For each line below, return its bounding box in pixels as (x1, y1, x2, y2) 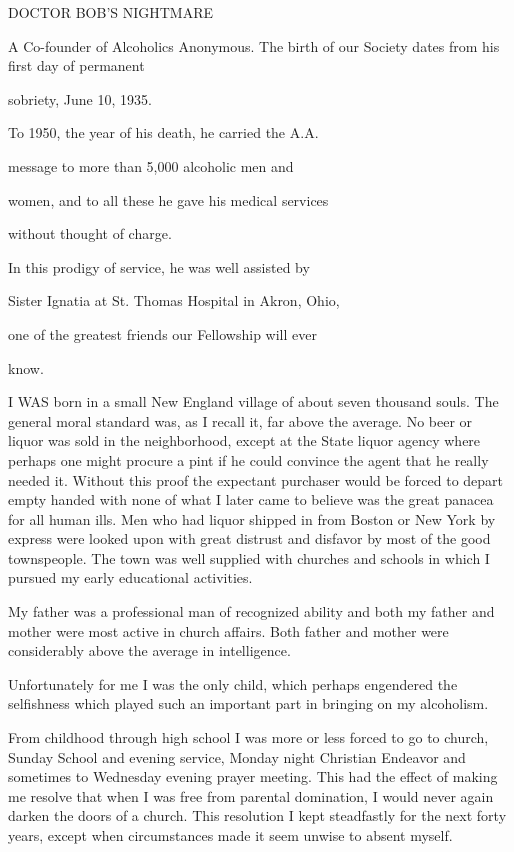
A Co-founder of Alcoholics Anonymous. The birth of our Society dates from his (8, 35, 500, 56)
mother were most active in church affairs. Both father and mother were (8, 620, 449, 641)
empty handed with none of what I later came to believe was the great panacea (8, 489, 494, 510)
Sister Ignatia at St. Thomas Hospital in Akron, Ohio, (8, 290, 340, 311)
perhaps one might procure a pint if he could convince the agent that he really (8, 449, 489, 470)
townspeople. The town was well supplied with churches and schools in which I (8, 547, 490, 568)
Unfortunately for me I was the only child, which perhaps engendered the (8, 673, 458, 694)
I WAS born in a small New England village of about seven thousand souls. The (8, 391, 499, 412)
